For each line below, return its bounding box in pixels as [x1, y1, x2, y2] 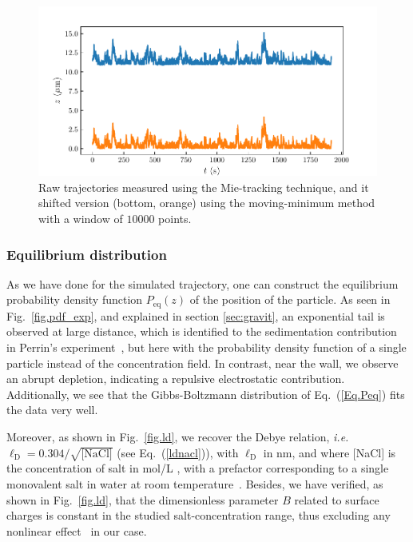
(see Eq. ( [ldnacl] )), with [117, 444, 239, 460]
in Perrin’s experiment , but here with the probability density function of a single [6, 339, 407, 356]
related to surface [294, 491, 379, 508]
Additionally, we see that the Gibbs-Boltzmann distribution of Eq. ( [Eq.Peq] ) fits [6, 385, 405, 402]
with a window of [38, 210, 123, 226]
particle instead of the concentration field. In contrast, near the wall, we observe [6, 354, 399, 371]
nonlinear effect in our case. [6, 522, 147, 539]
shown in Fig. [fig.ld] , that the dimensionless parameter [6, 491, 279, 508]
